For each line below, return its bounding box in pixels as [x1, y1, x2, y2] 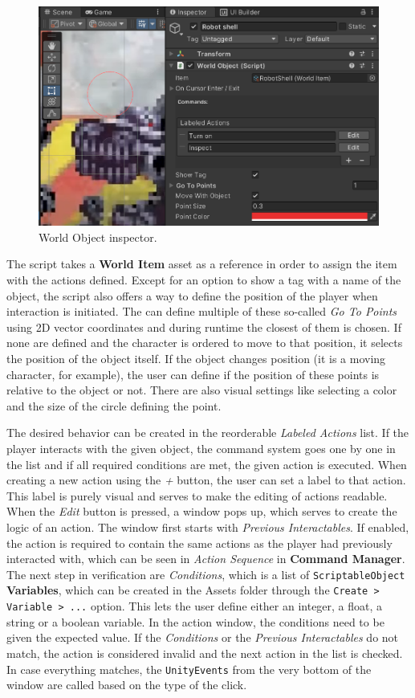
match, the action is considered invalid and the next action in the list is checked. [6, 644, 403, 661]
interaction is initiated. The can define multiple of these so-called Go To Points [6, 303, 397, 320]
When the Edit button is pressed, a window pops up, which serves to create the [6, 503, 397, 520]
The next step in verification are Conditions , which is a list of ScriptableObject [6, 565, 405, 582]
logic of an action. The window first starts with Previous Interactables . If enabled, [6, 518, 409, 535]
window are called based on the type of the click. [6, 676, 247, 693]
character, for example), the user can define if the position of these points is [6, 365, 380, 382]
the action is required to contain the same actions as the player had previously [6, 534, 393, 551]
